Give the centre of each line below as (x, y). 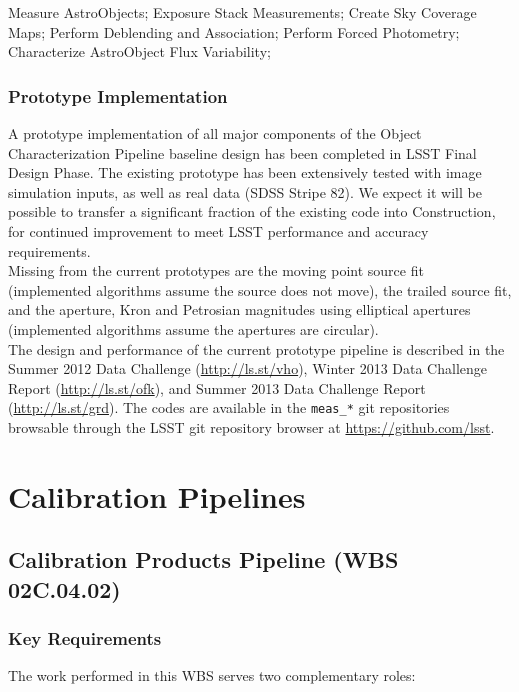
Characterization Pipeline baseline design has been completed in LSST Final (242, 152)
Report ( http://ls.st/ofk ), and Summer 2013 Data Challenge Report (217, 387)
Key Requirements (85, 638)
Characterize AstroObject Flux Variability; (139, 51)
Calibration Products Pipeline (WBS (203, 559)
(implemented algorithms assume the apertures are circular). (193, 328)
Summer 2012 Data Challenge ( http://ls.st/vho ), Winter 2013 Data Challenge (247, 368)
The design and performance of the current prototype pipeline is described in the (256, 348)
